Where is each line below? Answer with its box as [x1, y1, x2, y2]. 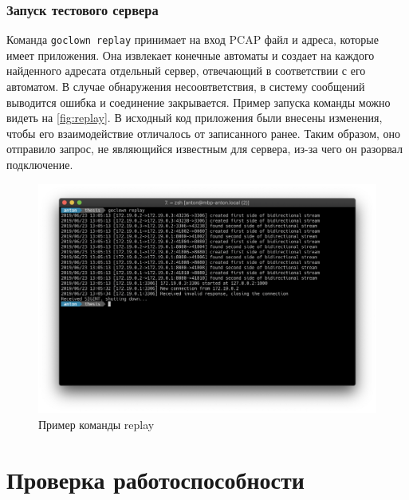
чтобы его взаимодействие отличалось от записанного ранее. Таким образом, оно [6, 124, 401, 141]
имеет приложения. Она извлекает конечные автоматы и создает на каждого [6, 46, 375, 63]
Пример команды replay [38, 415, 155, 432]
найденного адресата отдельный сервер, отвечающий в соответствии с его [6, 62, 366, 79]
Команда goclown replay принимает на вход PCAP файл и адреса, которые [6, 31, 379, 48]
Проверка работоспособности [6, 463, 305, 495]
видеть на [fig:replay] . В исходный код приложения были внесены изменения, [6, 109, 383, 126]
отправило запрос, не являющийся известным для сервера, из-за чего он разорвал [6, 140, 403, 157]
